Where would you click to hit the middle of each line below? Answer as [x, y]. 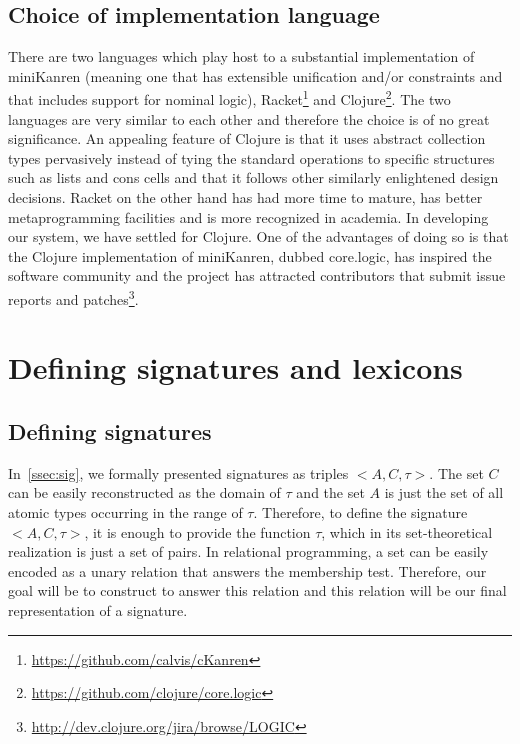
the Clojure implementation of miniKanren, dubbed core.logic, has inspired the [250, 255]
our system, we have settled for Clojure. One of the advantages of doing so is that [258, 236]
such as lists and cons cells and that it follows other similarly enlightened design [253, 177]
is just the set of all [444, 492]
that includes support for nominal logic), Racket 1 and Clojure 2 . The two [229, 98]
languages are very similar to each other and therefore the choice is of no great [249, 118]
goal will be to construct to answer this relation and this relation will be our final [257, 590]
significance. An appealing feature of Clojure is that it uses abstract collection [247, 138]
